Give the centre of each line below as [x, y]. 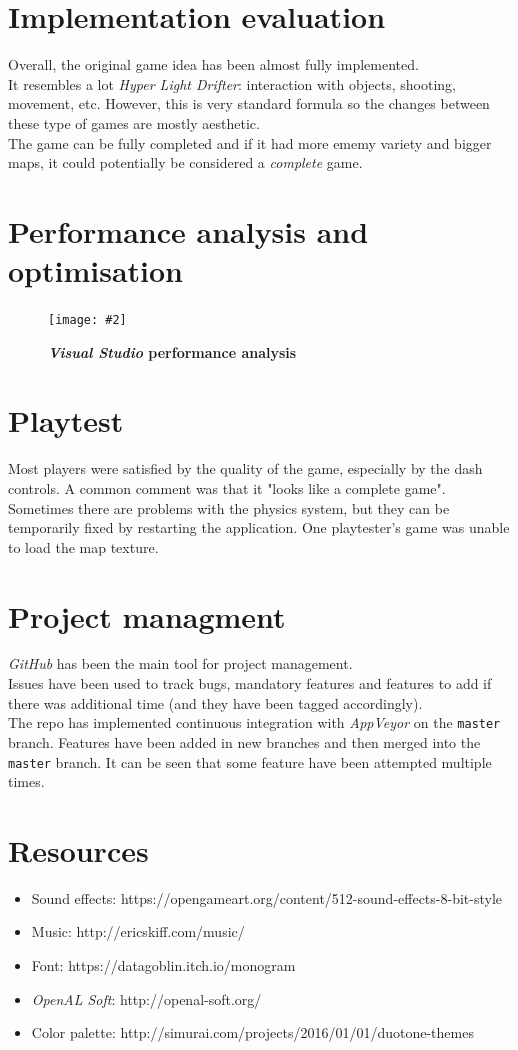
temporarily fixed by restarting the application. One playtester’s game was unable [259, 527]
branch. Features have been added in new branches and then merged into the [244, 741]
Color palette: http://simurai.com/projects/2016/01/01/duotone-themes [252, 1032]
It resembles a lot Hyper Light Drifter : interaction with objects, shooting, [232, 83]
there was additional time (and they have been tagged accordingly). [215, 702]
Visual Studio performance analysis [172, 351]
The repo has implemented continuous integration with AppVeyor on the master [254, 722]
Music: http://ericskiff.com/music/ [138, 931]
